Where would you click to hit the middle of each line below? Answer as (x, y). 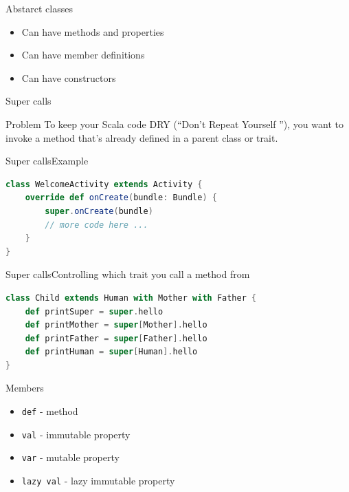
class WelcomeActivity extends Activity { (104, 184)
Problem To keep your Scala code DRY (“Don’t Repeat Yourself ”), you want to (174, 124)
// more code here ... (97, 225)
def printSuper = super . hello (94, 311)
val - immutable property (76, 434)
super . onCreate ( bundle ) (99, 211)
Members (25, 388)
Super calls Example (47, 161)
